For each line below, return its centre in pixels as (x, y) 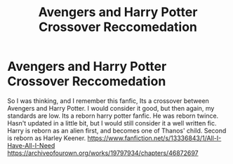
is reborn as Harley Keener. (47, 138)
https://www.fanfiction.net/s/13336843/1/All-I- (154, 138)
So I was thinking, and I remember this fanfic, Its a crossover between (108, 101)
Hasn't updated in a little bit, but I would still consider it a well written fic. (112, 123)
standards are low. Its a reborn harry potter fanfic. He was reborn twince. (113, 116)
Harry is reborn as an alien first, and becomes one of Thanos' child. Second (117, 130)
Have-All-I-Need (31, 145)
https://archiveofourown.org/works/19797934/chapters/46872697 (103, 153)
